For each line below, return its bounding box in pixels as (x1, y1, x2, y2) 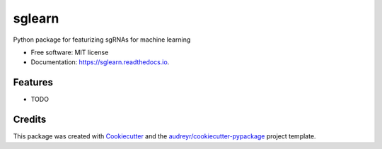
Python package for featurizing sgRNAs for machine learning (13, 35, 191, 44)
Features (13, 76, 53, 88)
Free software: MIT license (30, 48, 109, 56)
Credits (13, 114, 47, 126)
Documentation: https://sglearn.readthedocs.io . (30, 58, 170, 66)
